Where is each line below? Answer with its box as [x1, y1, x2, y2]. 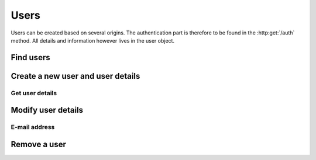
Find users [11, 53, 50, 62]
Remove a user [11, 139, 67, 149]
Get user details [11, 89, 57, 97]
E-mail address [11, 123, 55, 131]
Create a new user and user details [11, 71, 140, 81]
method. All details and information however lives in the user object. [11, 37, 175, 44]
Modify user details [11, 105, 84, 115]
